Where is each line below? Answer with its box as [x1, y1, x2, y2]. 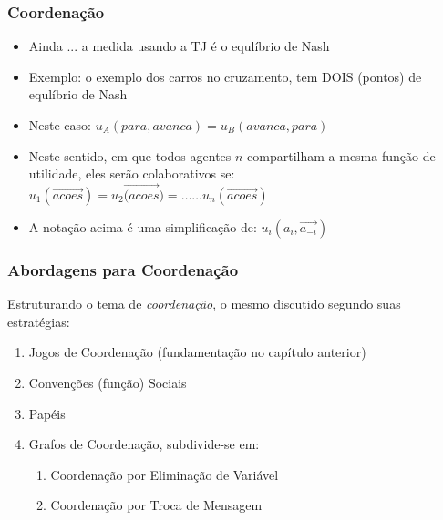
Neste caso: [28, 116, 91, 134]
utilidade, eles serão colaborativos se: [28, 164, 235, 183]
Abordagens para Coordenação [7, 258, 239, 280]
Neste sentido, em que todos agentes [28, 146, 232, 165]
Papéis [28, 403, 66, 423]
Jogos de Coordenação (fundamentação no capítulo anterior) [28, 342, 366, 362]
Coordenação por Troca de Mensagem [50, 495, 263, 515]
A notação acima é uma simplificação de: [28, 218, 257, 236]
